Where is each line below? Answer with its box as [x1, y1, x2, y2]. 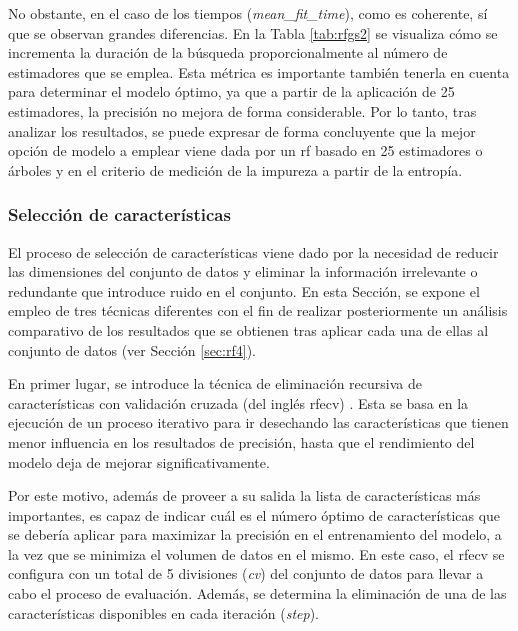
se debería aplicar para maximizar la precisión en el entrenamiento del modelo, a [8, 524, 502, 545]
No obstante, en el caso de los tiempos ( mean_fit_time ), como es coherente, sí [8, 3, 488, 23]
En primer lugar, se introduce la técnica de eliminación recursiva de [8, 373, 422, 394]
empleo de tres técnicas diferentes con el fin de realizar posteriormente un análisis [8, 300, 508, 321]
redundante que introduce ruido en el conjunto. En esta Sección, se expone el [8, 280, 480, 301]
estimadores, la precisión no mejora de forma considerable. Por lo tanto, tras [8, 100, 477, 121]
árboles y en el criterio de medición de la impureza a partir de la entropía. [8, 159, 463, 180]
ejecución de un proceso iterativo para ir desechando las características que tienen [8, 412, 509, 433]
